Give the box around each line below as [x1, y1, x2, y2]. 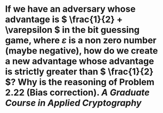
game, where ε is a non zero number [5, 35, 157, 46]
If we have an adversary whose [5, 3, 136, 15]
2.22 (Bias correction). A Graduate [5, 87, 150, 98]
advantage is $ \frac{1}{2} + [5, 14, 123, 25]
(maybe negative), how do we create [5, 45, 158, 56]
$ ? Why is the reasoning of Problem [5, 77, 155, 88]
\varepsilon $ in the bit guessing [5, 25, 140, 35]
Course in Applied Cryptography [5, 97, 142, 109]
